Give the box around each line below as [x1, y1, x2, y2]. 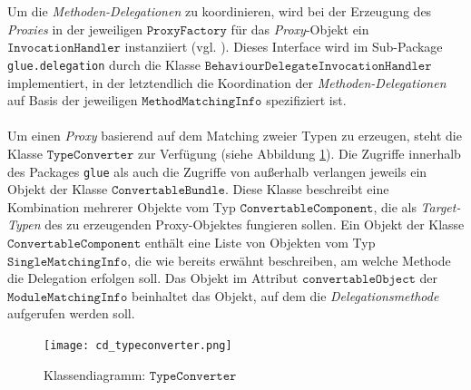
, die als [373, 197, 417, 216]
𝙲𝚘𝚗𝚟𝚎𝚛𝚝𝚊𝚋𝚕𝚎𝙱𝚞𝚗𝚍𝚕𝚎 [111, 184, 225, 198]
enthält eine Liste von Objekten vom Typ [144, 233, 376, 252]
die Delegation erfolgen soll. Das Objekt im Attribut [7, 268, 299, 288]
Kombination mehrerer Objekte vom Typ [7, 197, 236, 216]
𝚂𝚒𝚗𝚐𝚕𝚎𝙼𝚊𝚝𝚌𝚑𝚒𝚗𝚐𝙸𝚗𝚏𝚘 [7, 255, 128, 268]
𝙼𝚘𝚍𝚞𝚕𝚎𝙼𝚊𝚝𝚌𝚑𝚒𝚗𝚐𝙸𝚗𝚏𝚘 [7, 290, 128, 304]
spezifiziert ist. [266, 91, 347, 110]
